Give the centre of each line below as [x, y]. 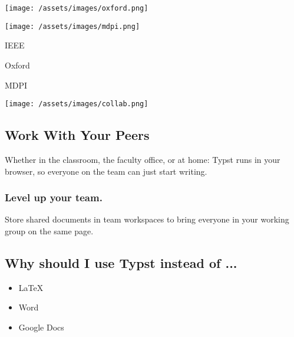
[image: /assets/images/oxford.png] [77, 8]
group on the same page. [49, 230]
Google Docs [41, 327]
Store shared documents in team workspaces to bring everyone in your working [147, 219]
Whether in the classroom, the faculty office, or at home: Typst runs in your [143, 159]
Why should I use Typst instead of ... [121, 262]
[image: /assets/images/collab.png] [77, 104]
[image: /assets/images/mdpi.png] [72, 26]
